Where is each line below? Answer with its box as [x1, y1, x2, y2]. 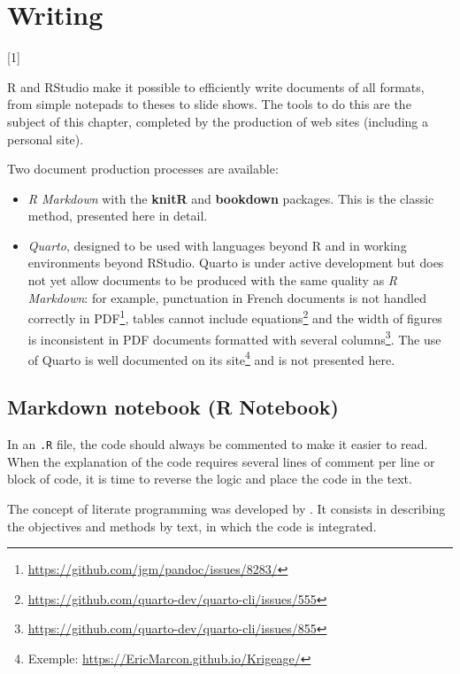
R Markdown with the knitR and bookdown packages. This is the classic [27, 189, 434, 207]
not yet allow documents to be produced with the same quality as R [27, 271, 398, 290]
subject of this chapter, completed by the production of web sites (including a [7, 112, 429, 130]
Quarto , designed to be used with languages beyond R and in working [27, 236, 407, 254]
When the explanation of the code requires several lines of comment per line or [7, 452, 435, 470]
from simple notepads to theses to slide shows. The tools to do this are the [7, 95, 411, 113]
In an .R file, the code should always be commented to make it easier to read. [7, 435, 428, 453]
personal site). [7, 129, 84, 148]
